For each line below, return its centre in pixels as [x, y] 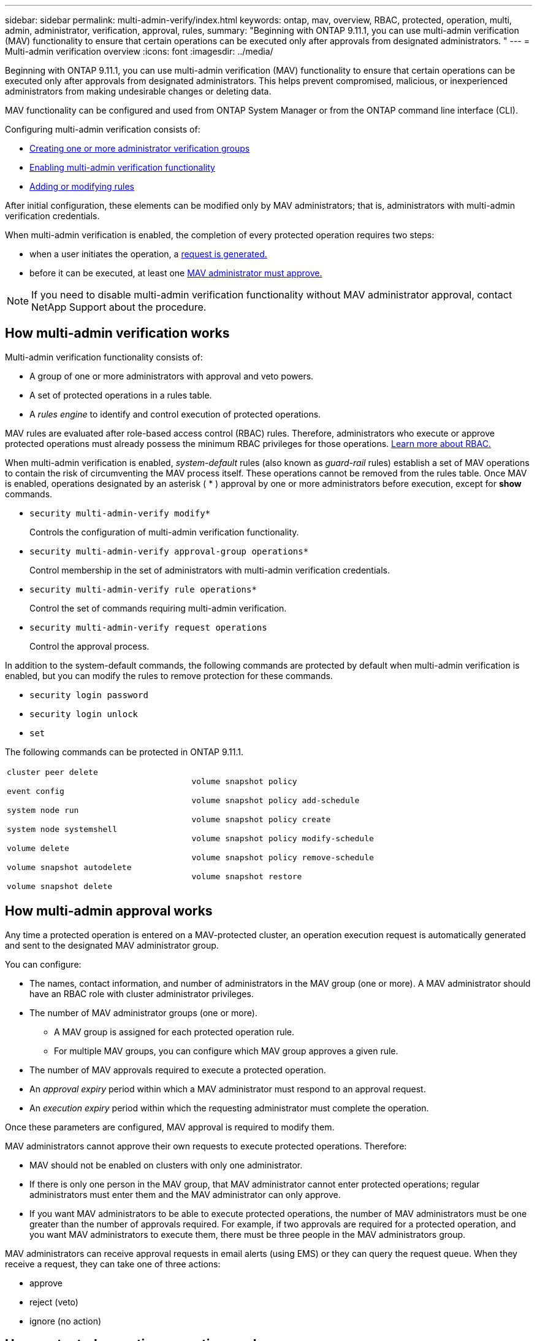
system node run [43, 810]
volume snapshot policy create [261, 820]
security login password [89, 695]
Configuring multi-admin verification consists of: [103, 129]
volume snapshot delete [60, 886]
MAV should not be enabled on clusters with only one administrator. [166, 1165]
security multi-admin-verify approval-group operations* [169, 551]
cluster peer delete [52, 772]
